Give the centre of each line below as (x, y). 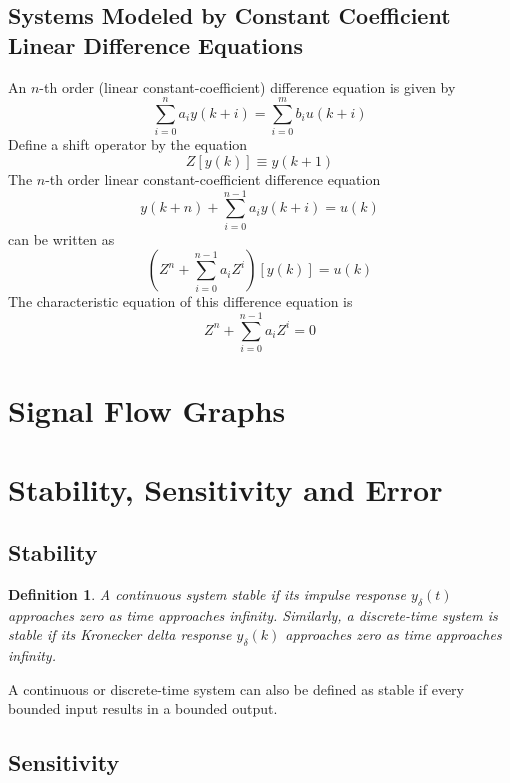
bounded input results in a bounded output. (143, 708)
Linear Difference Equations (156, 44)
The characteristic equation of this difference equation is (180, 301)
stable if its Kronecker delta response (120, 634)
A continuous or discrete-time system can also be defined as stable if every (236, 688)
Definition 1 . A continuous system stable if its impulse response (207, 593)
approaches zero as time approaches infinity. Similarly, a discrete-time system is (253, 614)
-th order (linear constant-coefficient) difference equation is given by (247, 86)
